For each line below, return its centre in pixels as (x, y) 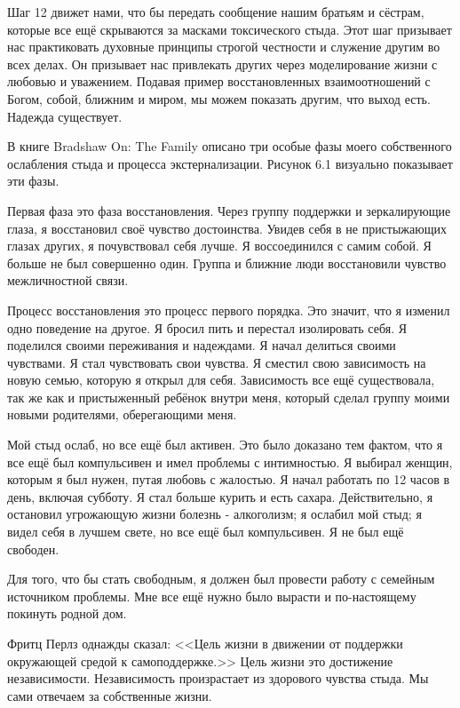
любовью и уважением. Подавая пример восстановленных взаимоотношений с (219, 81)
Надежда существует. (65, 116)
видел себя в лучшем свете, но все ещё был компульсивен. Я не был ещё (206, 532)
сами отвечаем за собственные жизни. (110, 695)
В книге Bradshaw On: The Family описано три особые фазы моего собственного (230, 146)
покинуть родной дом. (67, 613)
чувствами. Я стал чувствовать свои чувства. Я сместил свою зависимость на (217, 362)
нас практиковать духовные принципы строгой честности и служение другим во (224, 47)
